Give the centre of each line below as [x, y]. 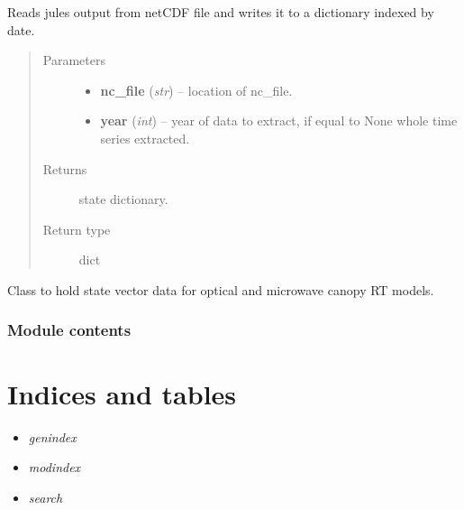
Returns [65, 168]
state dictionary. [123, 199]
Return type [77, 229]
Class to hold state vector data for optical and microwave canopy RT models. [221, 289]
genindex [52, 436]
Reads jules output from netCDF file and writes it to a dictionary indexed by [221, 12]
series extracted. [145, 138]
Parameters [74, 60]
